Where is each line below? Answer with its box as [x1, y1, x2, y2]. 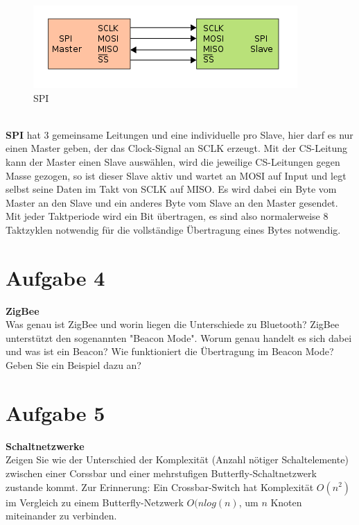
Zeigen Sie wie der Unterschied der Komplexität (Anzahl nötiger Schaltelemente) [6, 452, 349, 467]
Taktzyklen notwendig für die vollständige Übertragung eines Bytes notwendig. [6, 222, 341, 236]
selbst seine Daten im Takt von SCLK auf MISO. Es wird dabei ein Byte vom [6, 182, 337, 196]
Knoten [270, 494, 302, 509]
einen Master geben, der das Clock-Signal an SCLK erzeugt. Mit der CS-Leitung [6, 141, 348, 155]
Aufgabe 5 [6, 398, 105, 427]
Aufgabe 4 [6, 263, 105, 291]
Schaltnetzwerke [6, 438, 85, 453]
